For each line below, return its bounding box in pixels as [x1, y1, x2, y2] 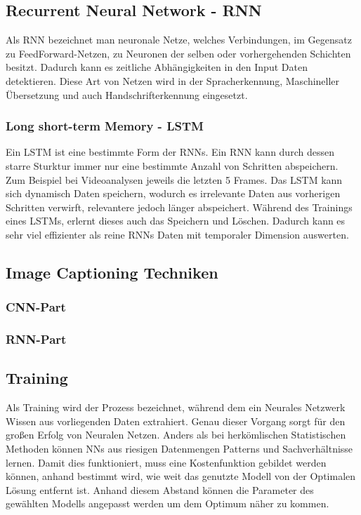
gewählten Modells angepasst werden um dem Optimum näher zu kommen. [6, 496, 329, 511]
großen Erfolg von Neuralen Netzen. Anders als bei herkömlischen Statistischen [6, 427, 346, 442]
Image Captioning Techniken [6, 261, 218, 283]
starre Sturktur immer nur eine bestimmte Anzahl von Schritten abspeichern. [6, 158, 339, 173]
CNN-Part [6, 298, 66, 316]
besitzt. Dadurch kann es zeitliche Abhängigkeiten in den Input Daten [6, 60, 308, 74]
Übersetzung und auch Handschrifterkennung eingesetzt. [6, 87, 248, 102]
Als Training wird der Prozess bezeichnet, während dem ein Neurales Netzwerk [6, 400, 346, 415]
